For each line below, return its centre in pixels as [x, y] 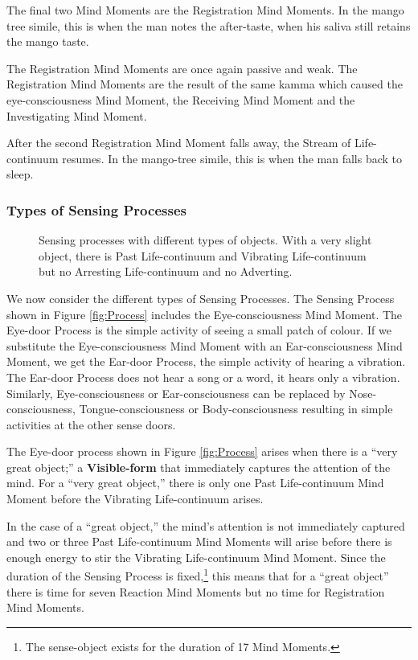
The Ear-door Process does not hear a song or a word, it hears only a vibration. [203, 377]
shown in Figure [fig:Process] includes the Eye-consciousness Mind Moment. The [205, 314]
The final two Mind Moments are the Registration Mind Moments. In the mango [205, 10]
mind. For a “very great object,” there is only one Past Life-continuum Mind [195, 483]
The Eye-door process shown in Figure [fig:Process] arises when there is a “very [202, 451]
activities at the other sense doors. [91, 424]
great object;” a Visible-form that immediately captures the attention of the [199, 467]
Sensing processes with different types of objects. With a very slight [205, 240]
